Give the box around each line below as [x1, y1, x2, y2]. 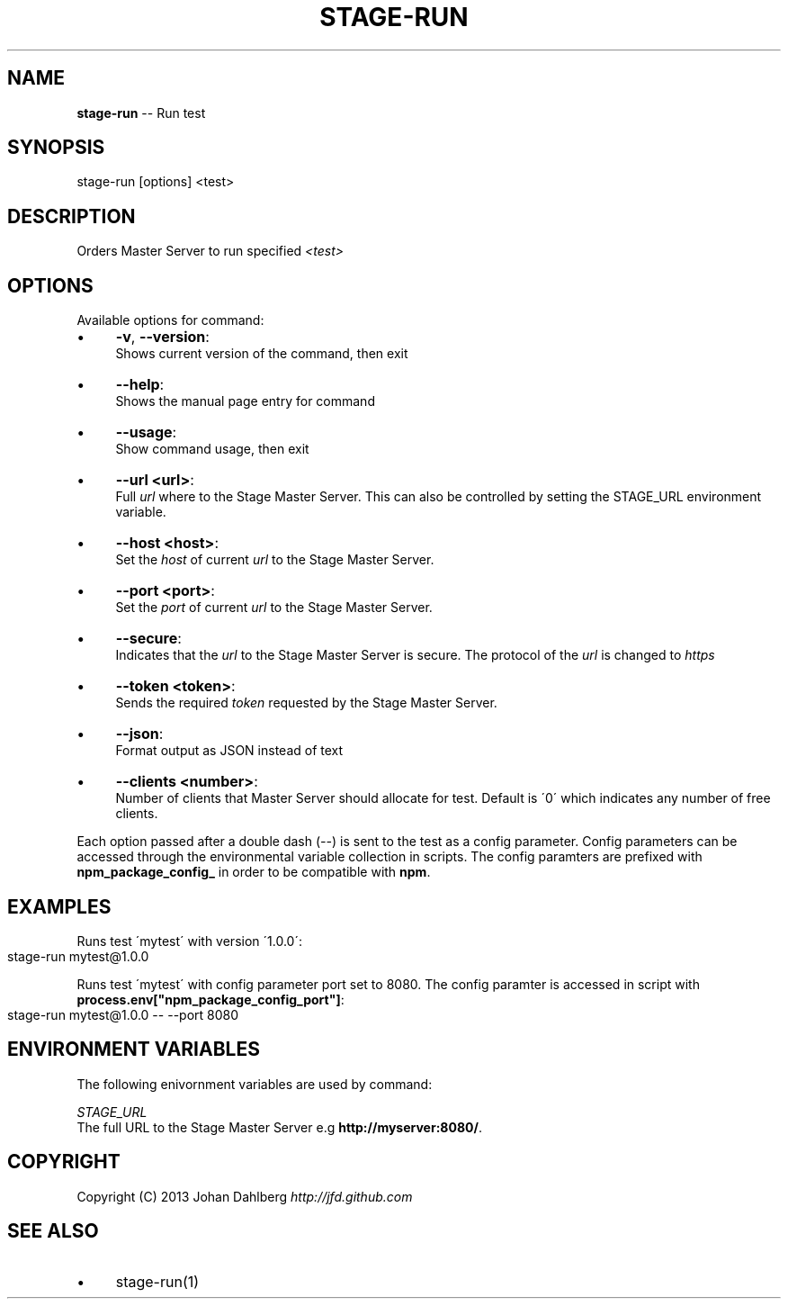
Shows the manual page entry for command [115, 393, 375, 410]
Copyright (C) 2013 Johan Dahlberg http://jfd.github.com [76, 1188, 413, 1204]
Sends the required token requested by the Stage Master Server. [115, 695, 497, 711]
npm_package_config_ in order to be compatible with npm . [76, 864, 431, 880]
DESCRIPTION [7, 204, 136, 228]
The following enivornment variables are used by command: [76, 1076, 433, 1092]
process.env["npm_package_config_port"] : [76, 991, 345, 1007]
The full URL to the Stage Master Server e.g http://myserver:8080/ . [76, 1119, 482, 1135]
